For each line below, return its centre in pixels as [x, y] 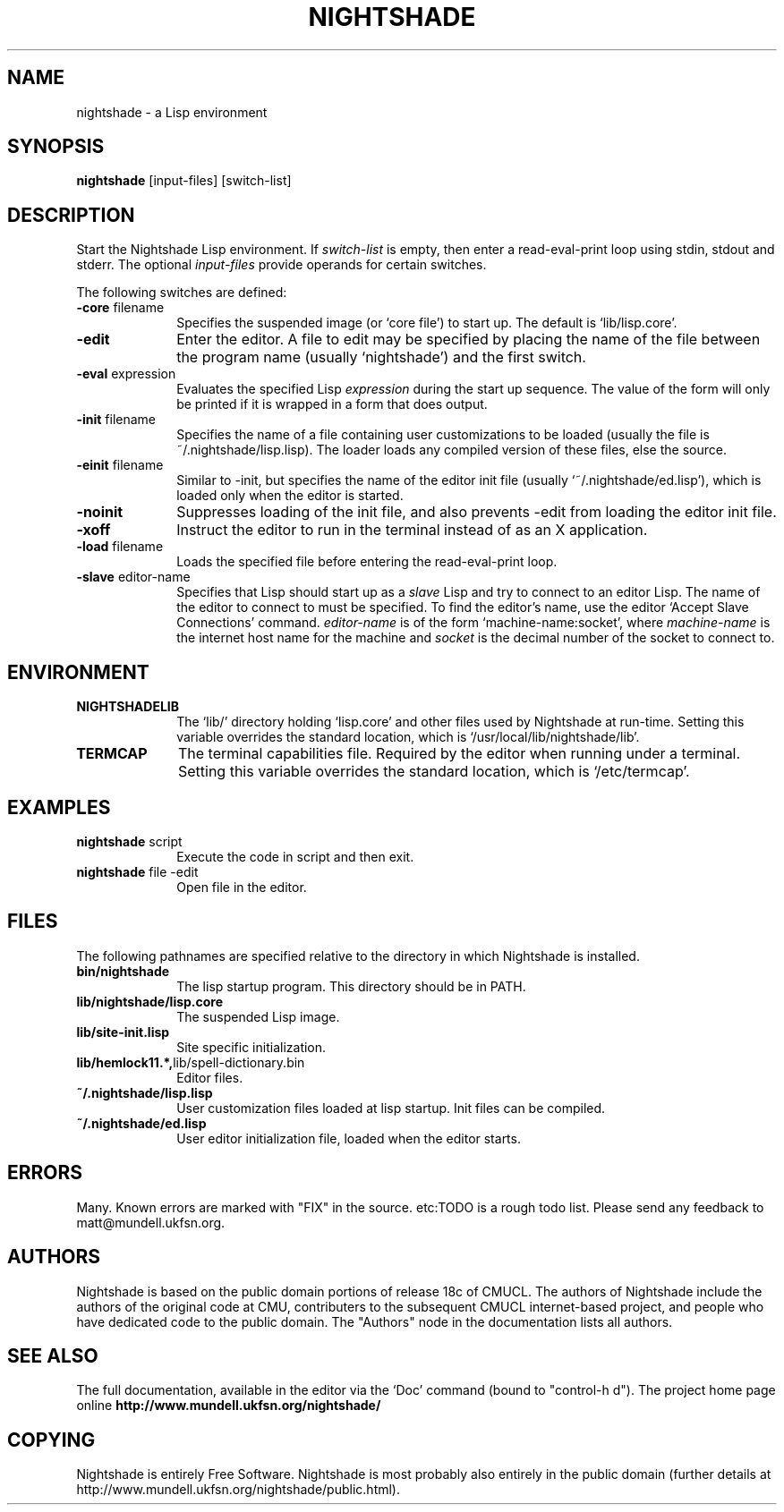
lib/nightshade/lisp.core [150, 1001]
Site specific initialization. [251, 1047]
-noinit [100, 512]
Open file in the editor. [242, 887]
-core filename [120, 308]
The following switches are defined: [182, 293]
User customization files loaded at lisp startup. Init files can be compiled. [391, 1108]
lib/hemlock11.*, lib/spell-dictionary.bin [191, 1062]
